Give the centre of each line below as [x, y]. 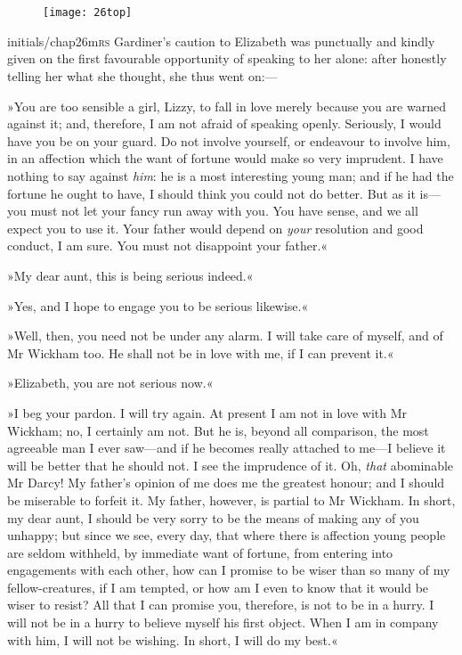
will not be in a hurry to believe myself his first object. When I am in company [223, 622]
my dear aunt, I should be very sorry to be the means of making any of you [213, 517]
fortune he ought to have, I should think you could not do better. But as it [211, 193]
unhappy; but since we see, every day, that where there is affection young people [227, 535]
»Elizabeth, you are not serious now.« [110, 383]
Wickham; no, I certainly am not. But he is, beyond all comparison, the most [218, 430]
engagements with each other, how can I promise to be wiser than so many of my [229, 570]
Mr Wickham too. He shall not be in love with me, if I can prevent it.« [201, 352]
